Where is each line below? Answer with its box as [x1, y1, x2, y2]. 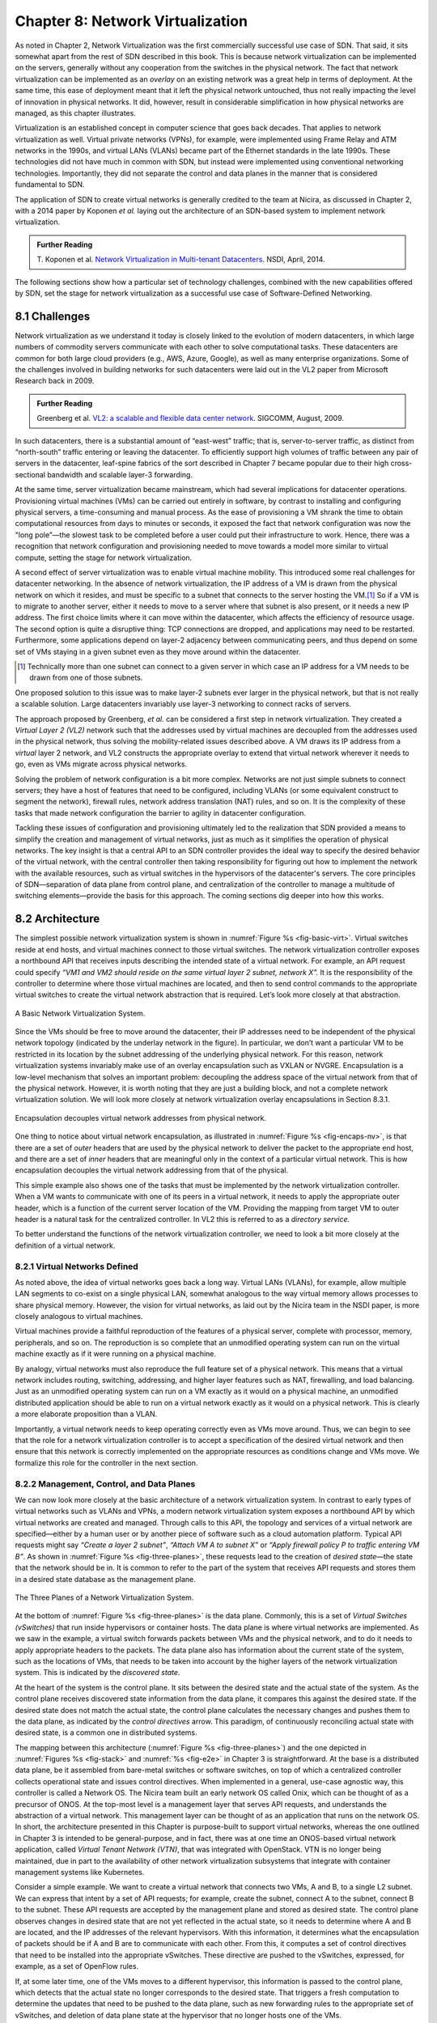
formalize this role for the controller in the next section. [15, 1457, 198, 1468]
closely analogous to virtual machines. [15, 1312, 143, 1321]
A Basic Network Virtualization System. [15, 1008, 146, 1018]
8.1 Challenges [15, 309, 91, 323]
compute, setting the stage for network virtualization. [15, 553, 193, 562]
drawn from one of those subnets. [29, 672, 143, 683]
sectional [15, 469, 46, 479]
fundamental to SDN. [15, 180, 85, 189]
